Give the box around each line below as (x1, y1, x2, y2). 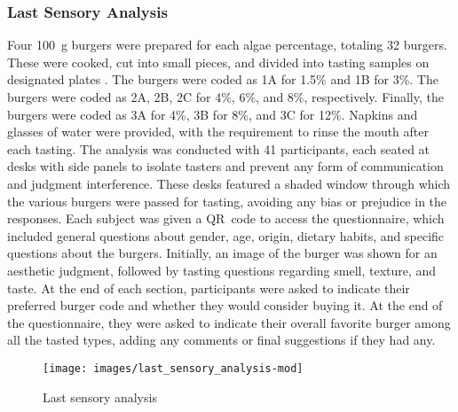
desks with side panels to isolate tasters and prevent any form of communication (7, 157, 444, 175)
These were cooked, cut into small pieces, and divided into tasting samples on (7, 52, 430, 71)
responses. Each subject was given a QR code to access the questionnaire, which (7, 209, 445, 228)
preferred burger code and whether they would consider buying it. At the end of (7, 296, 443, 315)
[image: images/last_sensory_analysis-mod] (43, 361, 304, 375)
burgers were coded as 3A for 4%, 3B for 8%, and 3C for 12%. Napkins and (7, 105, 418, 123)
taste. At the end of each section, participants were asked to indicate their (7, 278, 410, 297)
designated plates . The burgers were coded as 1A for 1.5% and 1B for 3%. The (7, 70, 438, 89)
